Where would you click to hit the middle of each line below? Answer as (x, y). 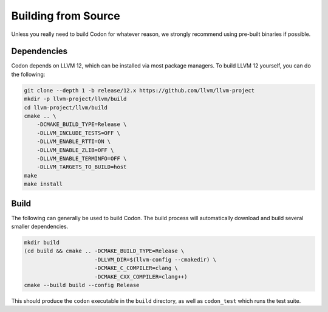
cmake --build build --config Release (82, 285)
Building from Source (66, 16)
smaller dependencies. (40, 227)
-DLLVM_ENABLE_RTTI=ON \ (74, 142)
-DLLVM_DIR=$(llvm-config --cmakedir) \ (155, 259)
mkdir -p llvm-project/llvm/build (75, 99)
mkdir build (42, 242)
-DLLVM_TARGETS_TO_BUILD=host (82, 167)
